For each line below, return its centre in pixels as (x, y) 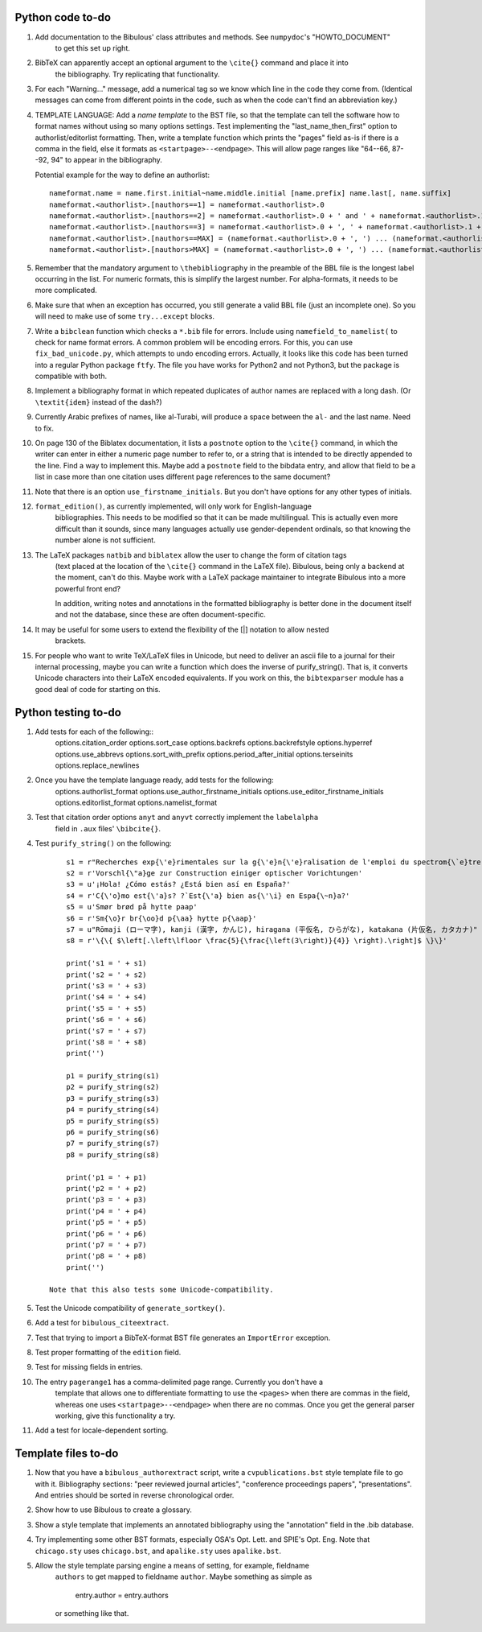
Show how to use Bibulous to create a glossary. (114, 1510)
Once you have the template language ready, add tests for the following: (154, 780)
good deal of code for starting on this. (98, 689)
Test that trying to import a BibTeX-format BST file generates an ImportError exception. (183, 1337)
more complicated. (66, 291)
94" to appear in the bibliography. (106, 160)
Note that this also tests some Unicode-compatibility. (161, 1290)
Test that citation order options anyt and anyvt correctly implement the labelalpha (177, 818)
